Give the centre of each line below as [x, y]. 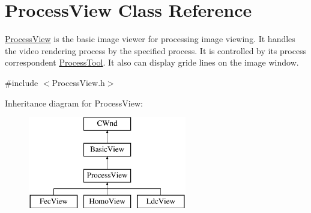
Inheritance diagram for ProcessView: [74, 103]
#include [22, 82]
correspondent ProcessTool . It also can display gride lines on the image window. [152, 62]
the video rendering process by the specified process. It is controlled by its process [156, 50]
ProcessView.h [78, 82]
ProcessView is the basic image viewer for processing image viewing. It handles [150, 39]
